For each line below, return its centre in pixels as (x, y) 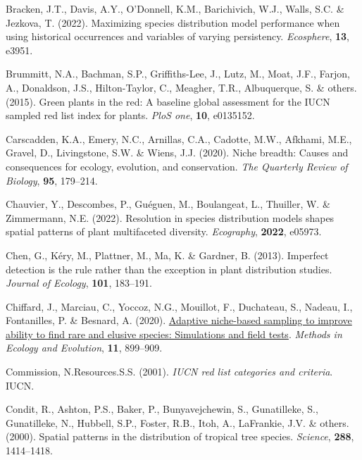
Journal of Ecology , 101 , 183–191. (79, 283)
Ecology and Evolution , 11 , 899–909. (84, 348)
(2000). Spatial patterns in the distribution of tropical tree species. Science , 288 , (180, 436)
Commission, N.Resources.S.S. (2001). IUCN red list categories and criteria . (169, 372)
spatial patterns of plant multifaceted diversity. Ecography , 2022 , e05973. (164, 231)
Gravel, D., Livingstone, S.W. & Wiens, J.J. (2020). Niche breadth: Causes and (177, 153)
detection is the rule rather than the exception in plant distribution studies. (169, 269)
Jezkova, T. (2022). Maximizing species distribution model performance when (173, 22)
